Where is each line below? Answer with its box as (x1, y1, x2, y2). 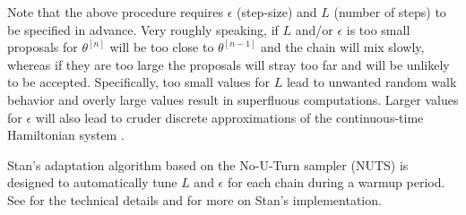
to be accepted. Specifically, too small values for (7, 73, 271, 91)
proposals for (7, 38, 78, 56)
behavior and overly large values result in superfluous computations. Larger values (7, 90, 459, 108)
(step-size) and (236, 3, 317, 21)
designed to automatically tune (7, 173, 177, 192)
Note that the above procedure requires (7, 3, 223, 21)
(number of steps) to (333, 3, 446, 21)
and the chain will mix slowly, (261, 38, 425, 56)
